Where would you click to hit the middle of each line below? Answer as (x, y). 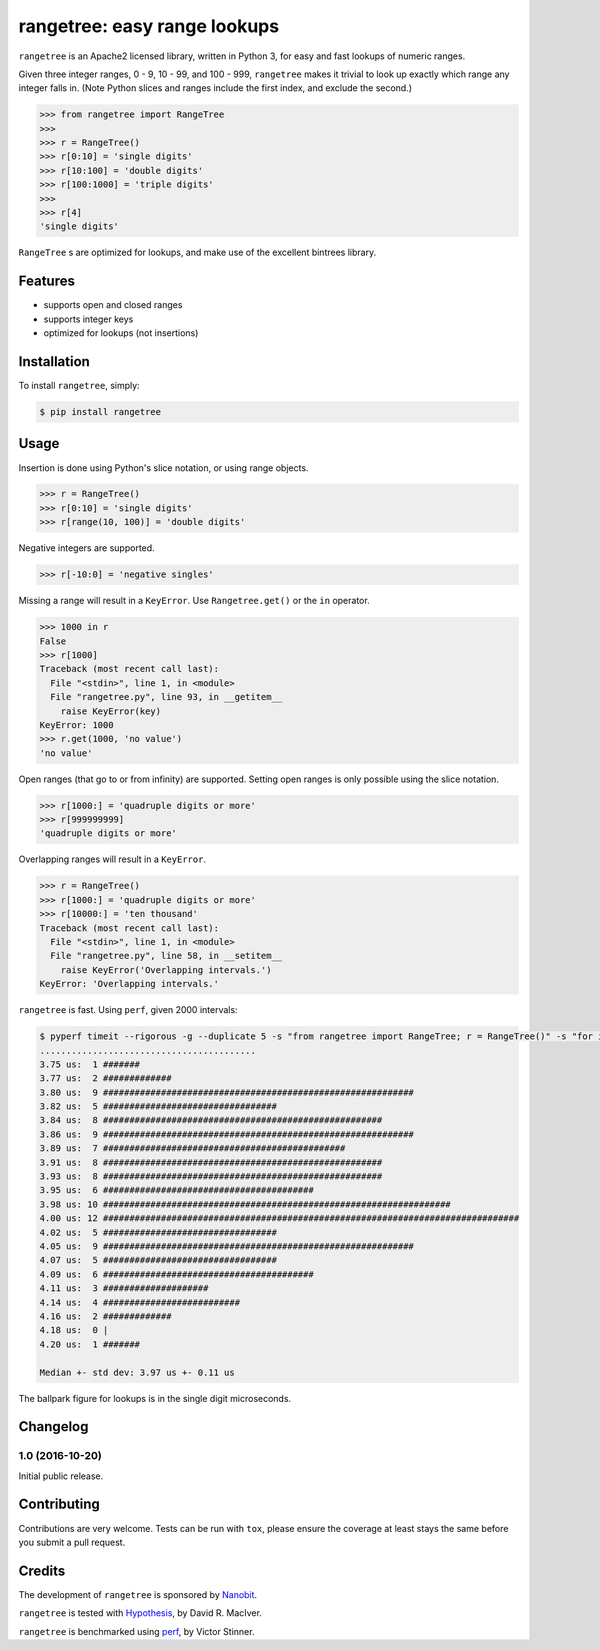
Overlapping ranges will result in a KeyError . (112, 859)
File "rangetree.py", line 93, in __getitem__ (166, 697)
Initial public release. (61, 1476)
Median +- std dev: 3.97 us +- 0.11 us (137, 1372)
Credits (42, 1570)
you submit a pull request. (72, 1542)
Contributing (59, 1504)
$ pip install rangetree (100, 411)
